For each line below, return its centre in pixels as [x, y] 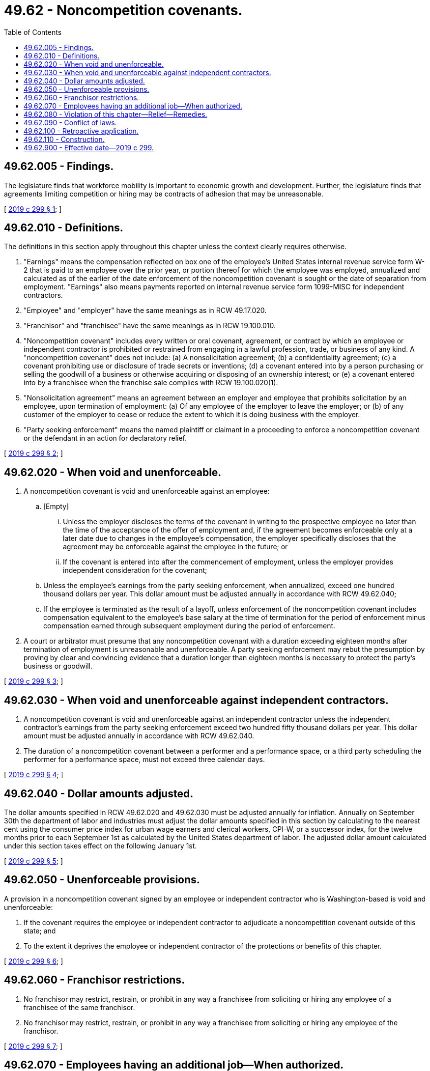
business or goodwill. [58, 666]
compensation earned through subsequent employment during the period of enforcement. [189, 626]
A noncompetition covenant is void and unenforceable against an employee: [147, 491]
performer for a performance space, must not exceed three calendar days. [144, 760]
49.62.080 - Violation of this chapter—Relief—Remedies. [115, 114]
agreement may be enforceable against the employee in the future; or [175, 547]
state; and [40, 930]
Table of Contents [33, 32]
